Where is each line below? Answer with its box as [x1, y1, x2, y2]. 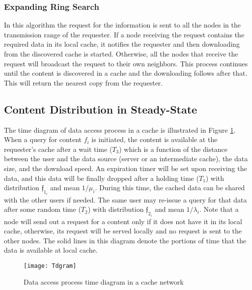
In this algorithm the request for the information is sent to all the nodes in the [4, 20, 241, 30]
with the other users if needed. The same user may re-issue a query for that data [4, 194, 247, 204]
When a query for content [4, 134, 82, 145]
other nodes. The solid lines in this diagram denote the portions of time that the [4, 235, 247, 245]
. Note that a [199, 204, 239, 214]
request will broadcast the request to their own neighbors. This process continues [4, 58, 248, 68]
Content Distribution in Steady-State [4, 101, 197, 116]
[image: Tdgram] [24, 262, 77, 269]
